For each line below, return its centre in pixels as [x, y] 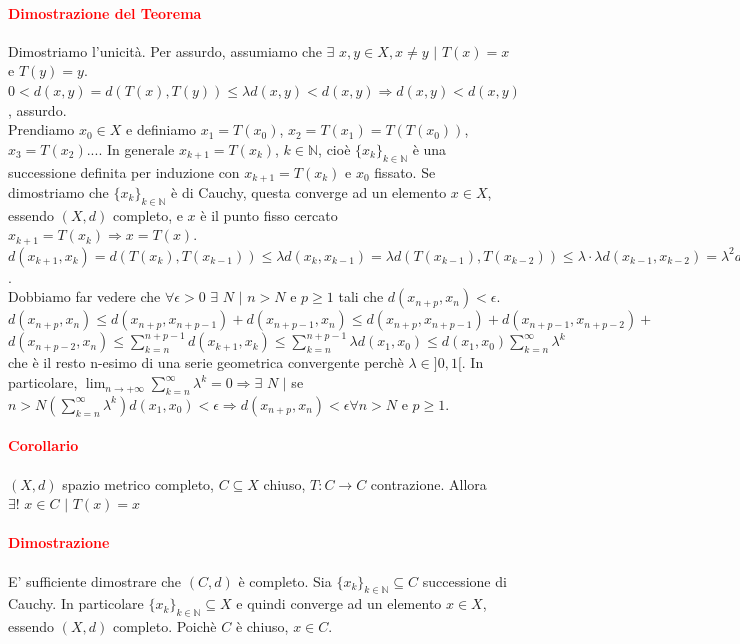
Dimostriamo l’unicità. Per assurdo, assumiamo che [165, 50]
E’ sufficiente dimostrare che [95, 580]
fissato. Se [405, 171]
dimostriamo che [58, 192]
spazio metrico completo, [138, 483]
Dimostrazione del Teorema [105, 12]
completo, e [147, 214]
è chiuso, [262, 626]
